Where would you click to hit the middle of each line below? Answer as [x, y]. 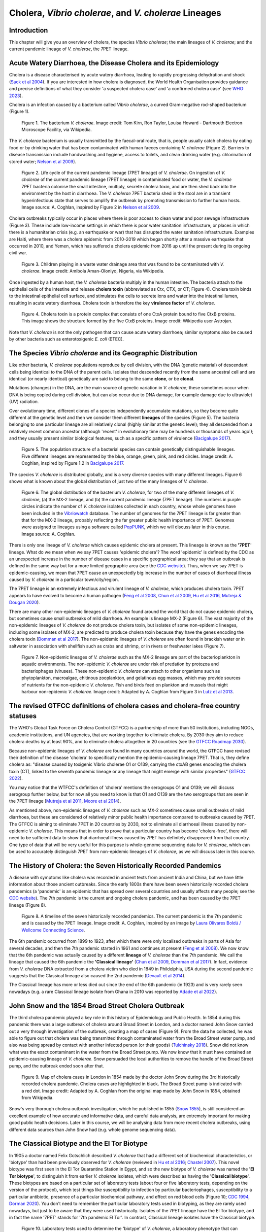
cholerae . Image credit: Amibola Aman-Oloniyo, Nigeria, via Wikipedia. [93, 271]
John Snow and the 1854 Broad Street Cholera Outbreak [97, 1006]
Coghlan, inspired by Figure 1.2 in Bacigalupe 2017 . [73, 463]
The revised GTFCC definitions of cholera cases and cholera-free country [124, 705]
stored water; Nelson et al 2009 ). [43, 161]
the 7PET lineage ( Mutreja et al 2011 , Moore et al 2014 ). [65, 801]
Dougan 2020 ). [25, 602]
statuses [23, 716]
